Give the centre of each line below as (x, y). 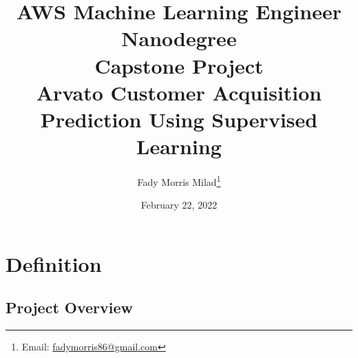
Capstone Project (179, 65)
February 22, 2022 (179, 205)
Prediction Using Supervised (179, 119)
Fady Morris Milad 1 (179, 181)
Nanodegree (179, 38)
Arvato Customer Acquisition (179, 92)
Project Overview (70, 307)
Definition (54, 263)
